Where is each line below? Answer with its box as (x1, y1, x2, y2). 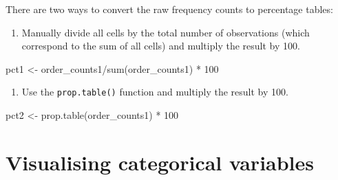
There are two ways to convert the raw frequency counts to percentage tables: (6, 2, 333, 16)
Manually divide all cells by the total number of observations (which (21, 25, 310, 39)
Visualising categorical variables (6, 148, 315, 176)
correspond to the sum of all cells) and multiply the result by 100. (21, 38, 300, 53)
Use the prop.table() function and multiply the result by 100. (21, 85, 288, 99)
